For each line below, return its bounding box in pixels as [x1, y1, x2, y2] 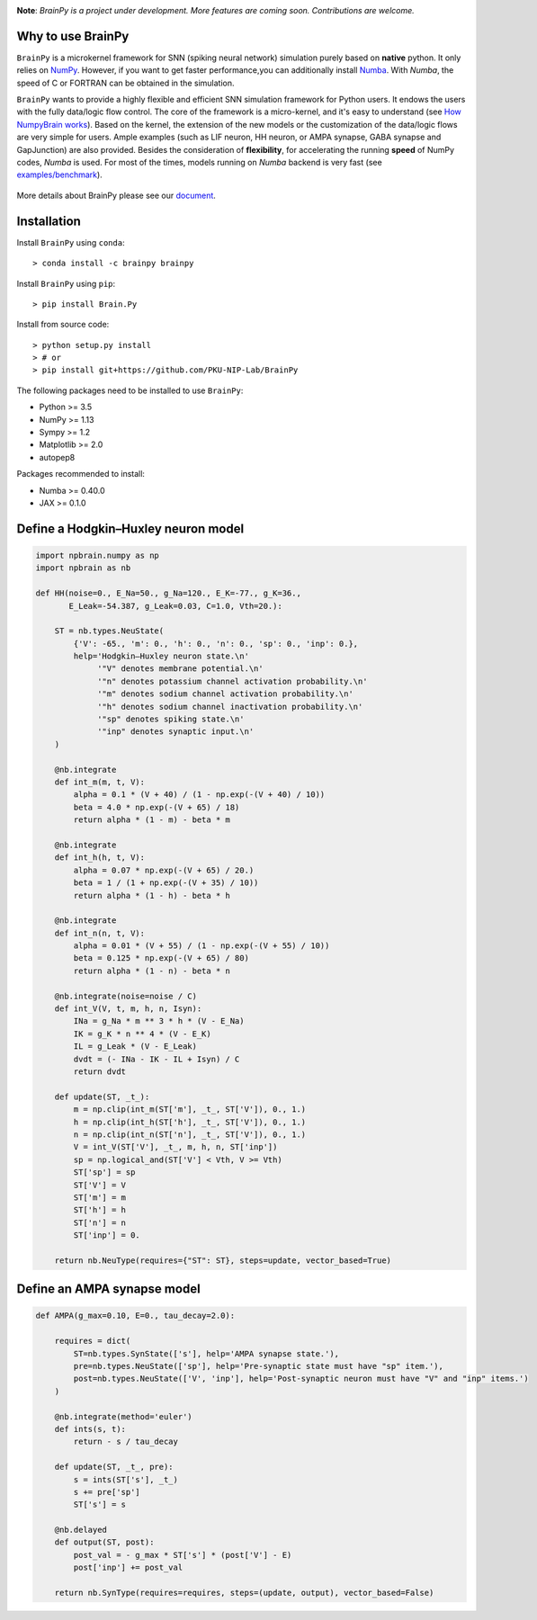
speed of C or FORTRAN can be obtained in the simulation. [16, 77, 235, 88]
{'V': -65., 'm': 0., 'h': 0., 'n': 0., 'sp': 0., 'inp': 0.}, [73, 639, 359, 649]
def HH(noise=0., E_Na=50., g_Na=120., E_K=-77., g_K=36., [35, 588, 301, 598]
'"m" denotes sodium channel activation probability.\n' [97, 689, 354, 699]
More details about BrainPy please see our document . [16, 190, 216, 201]
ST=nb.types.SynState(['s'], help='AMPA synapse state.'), [73, 1348, 340, 1358]
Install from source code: [16, 319, 110, 330]
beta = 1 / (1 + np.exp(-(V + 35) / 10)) [73, 878, 259, 888]
